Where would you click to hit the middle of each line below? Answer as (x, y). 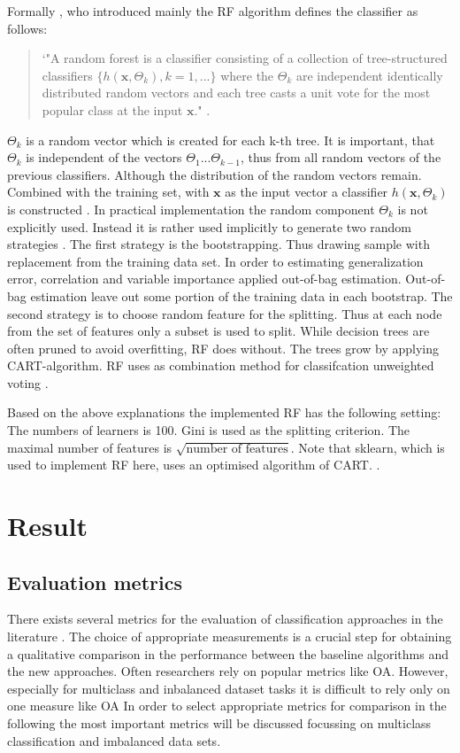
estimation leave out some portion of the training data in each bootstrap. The (241, 295)
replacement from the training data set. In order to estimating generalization (215, 261)
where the (247, 75)
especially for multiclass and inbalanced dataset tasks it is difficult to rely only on (229, 688)
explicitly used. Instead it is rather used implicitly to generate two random (210, 226)
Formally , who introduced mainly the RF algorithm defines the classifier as (213, 11)
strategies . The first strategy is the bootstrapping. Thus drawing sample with (218, 244)
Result (47, 526)
